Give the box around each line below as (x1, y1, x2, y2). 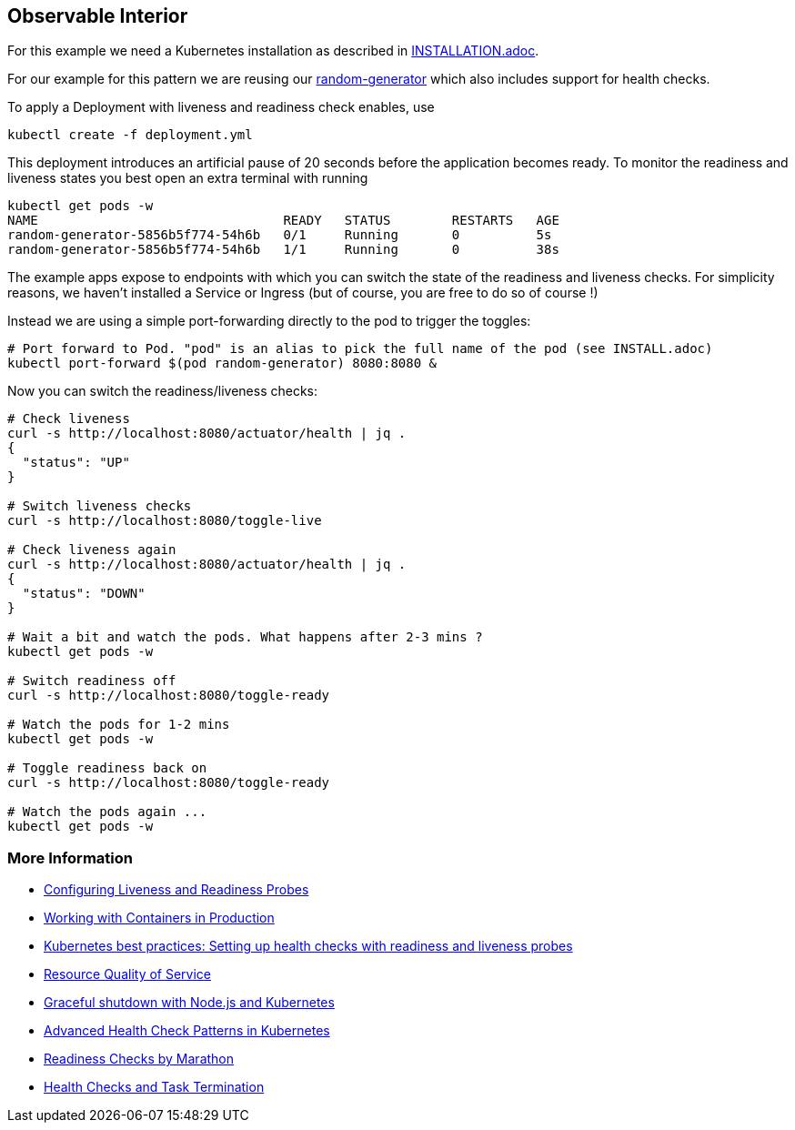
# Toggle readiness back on (7, 761, 207, 776)
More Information (7, 848, 133, 867)
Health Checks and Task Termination (44, 1079, 265, 1095)
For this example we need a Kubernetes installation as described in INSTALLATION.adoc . (7, 43, 539, 59)
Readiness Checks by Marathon (44, 1051, 235, 1067)
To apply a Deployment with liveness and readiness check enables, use (7, 99, 435, 116)
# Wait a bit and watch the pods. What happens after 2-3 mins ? (7, 630, 483, 645)
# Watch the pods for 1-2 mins (7, 717, 230, 732)
